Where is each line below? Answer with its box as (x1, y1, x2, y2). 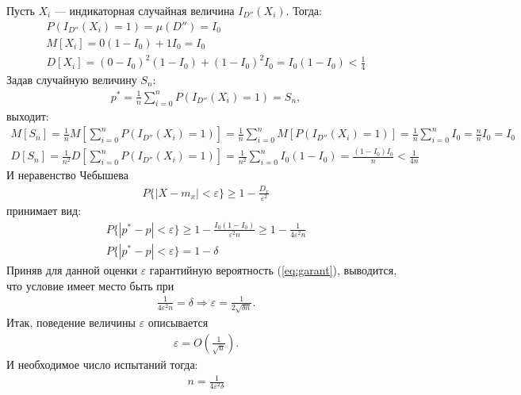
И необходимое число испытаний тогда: (6, 356, 198, 372)
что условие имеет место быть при (6, 277, 174, 293)
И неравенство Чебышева (6, 167, 128, 183)
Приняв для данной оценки (6, 261, 137, 278)
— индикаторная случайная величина (54, 2, 235, 18)
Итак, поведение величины (6, 314, 136, 331)
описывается (147, 314, 209, 331)
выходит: (6, 107, 49, 124)
